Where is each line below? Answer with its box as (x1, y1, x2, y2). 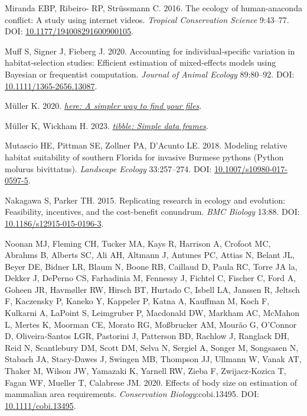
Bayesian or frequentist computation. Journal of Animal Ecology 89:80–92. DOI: (5, 67, 295, 80)
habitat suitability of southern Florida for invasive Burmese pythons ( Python (5, 150, 284, 163)
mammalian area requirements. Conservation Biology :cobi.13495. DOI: (5, 388, 259, 400)
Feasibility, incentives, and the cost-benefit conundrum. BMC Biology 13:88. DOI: (5, 205, 300, 218)
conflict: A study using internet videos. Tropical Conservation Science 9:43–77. (5, 13, 289, 25)
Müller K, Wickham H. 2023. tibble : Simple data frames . (5, 119, 208, 131)
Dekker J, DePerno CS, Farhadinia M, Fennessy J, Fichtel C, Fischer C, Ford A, (5, 272, 296, 284)
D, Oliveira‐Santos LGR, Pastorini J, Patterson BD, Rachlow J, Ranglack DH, (5, 330, 289, 342)
